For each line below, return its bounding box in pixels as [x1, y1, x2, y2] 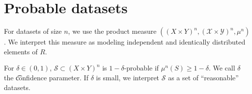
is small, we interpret [96, 72, 160, 82]
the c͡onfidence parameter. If [4, 72, 88, 82]
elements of [4, 46, 38, 56]
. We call [208, 63, 235, 73]
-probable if [124, 63, 159, 73]
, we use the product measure [68, 26, 157, 36]
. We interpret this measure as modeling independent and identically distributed [4, 37, 246, 47]
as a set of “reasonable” [168, 72, 239, 82]
